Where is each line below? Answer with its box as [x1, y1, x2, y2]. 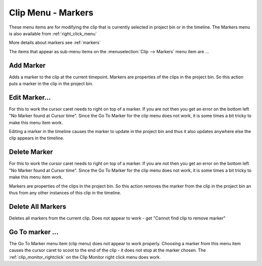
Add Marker [9, 61, 46, 70]
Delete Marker [9, 148, 53, 156]
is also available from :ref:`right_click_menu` [9, 30, 97, 36]
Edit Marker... [9, 93, 51, 102]
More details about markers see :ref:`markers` [9, 40, 101, 45]
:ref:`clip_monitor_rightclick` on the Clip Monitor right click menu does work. [9, 254, 161, 260]
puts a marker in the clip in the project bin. [9, 81, 94, 87]
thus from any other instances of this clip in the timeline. [9, 190, 121, 195]
